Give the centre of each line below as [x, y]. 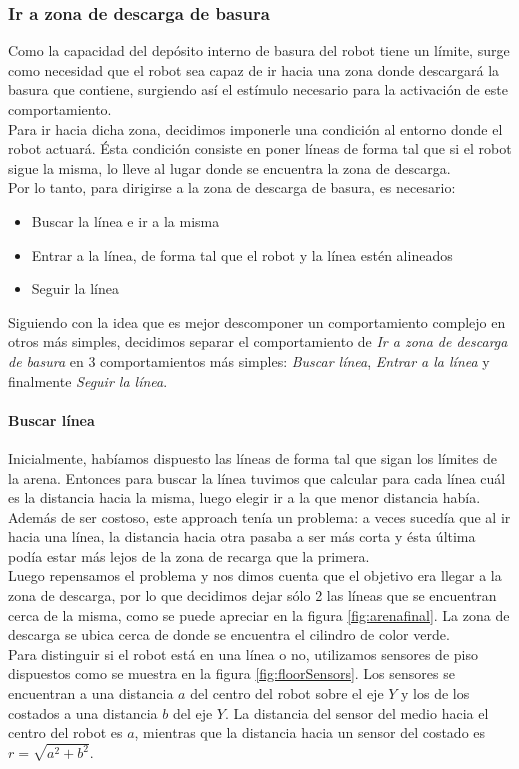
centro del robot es [65, 732]
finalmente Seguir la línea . [88, 380]
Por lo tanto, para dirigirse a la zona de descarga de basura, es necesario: [232, 187]
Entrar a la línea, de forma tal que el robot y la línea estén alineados [242, 254]
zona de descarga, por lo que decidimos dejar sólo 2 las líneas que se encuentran [252, 595]
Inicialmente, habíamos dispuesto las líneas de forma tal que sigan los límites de [253, 457]
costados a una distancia [83, 712]
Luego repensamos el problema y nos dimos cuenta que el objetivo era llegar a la [255, 575]
